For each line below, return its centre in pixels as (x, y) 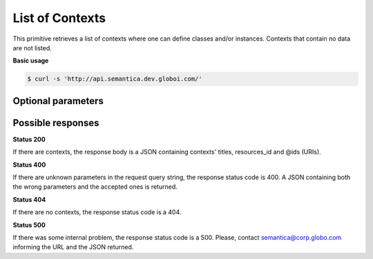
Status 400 (29, 165)
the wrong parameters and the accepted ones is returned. (95, 187)
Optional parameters (58, 101)
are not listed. (32, 48)
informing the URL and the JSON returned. (73, 247)
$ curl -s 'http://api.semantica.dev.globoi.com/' (115, 79)
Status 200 (29, 139)
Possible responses (56, 123)
